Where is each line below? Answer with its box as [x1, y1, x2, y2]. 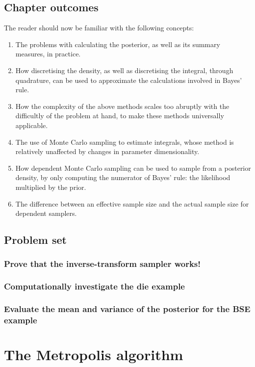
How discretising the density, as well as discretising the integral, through [15, 65, 233, 75]
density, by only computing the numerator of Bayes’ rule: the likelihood [15, 172, 230, 183]
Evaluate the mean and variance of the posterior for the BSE [4, 303, 251, 315]
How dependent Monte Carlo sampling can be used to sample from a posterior [15, 162, 251, 173]
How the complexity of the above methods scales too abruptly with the [15, 101, 229, 111]
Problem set [4, 232, 67, 247]
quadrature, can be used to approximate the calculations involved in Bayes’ [15, 75, 242, 85]
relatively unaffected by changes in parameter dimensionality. [15, 146, 200, 157]
